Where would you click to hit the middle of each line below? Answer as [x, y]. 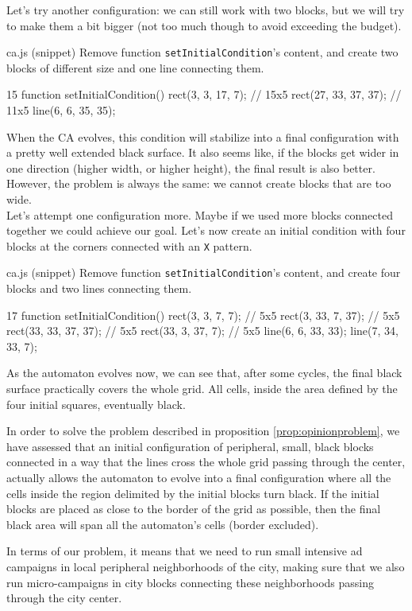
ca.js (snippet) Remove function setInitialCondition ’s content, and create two [202, 52]
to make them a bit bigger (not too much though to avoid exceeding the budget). [204, 25]
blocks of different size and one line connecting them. [135, 67]
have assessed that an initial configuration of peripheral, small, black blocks [190, 446]
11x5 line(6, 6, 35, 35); [61, 110]
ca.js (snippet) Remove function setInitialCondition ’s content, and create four [204, 272]
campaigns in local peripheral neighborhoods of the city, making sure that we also [206, 566]
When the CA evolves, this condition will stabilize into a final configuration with [203, 136]
